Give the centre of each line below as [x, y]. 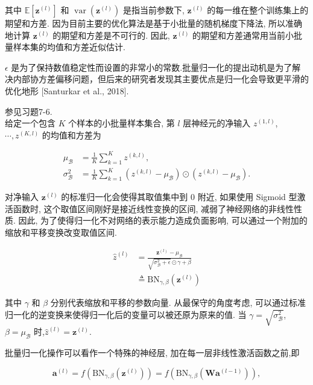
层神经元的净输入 [217, 123]
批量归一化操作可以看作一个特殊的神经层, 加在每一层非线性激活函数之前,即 [152, 353]
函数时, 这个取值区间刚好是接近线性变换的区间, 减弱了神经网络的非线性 [153, 208]
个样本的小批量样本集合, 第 [122, 123]
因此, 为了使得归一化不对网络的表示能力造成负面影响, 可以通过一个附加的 [163, 220]
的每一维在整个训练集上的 [258, 10]
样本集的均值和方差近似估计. [69, 47]
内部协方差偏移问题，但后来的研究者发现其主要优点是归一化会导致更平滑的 [161, 79]
